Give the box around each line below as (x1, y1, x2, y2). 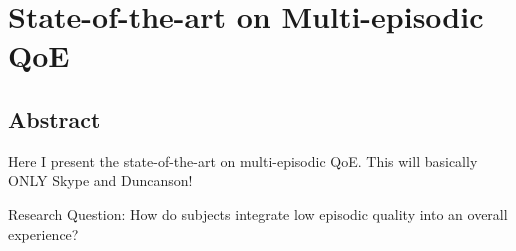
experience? (8, 223, 79, 244)
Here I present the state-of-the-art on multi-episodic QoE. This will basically (8, 150, 478, 171)
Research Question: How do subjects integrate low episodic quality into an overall (8, 203, 508, 224)
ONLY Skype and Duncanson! (8, 170, 193, 191)
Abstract (8, 103, 101, 134)
